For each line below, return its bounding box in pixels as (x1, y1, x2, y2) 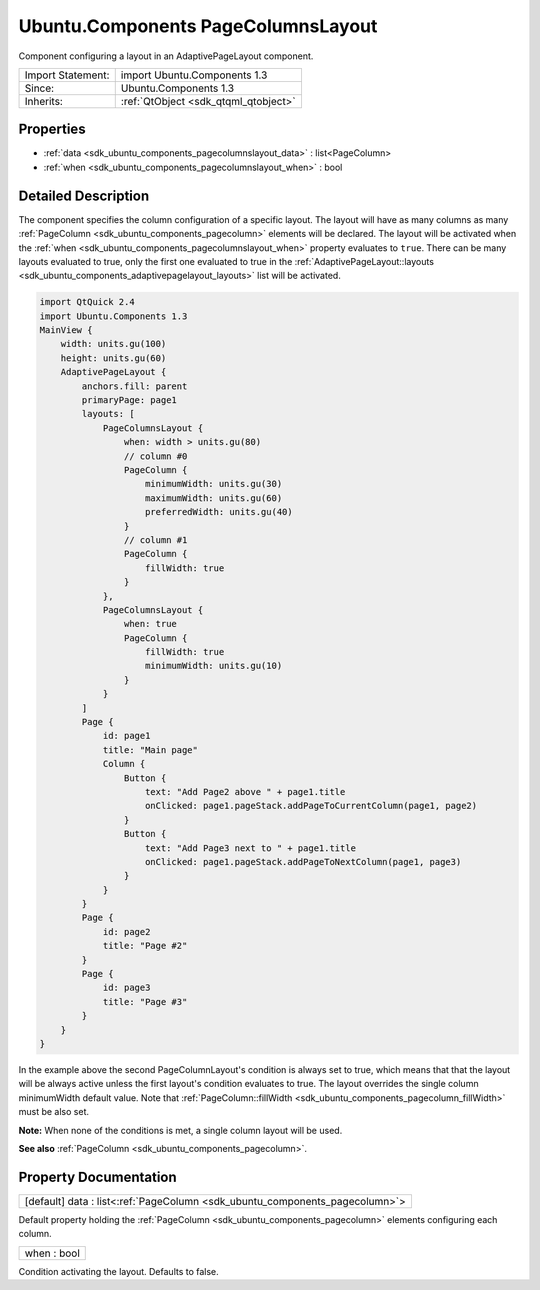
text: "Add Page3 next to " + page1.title (145, 842, 357, 854)
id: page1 (102, 730, 151, 742)
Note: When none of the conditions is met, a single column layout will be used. (18, 1124, 343, 1136)
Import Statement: (24, 68, 110, 82)
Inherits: (24, 94, 64, 108)
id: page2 (102, 926, 151, 937)
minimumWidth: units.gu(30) (145, 478, 283, 490)
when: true (123, 618, 177, 630)
